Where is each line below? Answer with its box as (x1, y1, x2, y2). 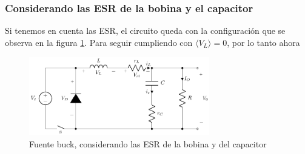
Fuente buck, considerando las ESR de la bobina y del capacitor (29, 137, 267, 150)
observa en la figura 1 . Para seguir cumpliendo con (5, 36, 193, 48)
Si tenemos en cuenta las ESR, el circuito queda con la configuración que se (5, 24, 286, 37)
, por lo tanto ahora (227, 36, 300, 48)
